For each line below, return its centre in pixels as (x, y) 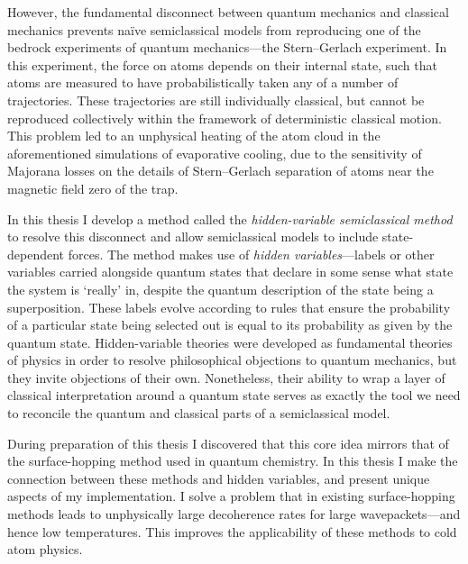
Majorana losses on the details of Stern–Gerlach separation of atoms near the (220, 171)
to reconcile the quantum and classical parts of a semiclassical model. (199, 413)
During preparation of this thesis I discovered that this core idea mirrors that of (228, 443)
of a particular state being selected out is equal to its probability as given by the (230, 325)
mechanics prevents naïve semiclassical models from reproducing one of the (214, 29)
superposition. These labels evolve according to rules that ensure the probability (229, 307)
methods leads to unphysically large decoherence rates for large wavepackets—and (234, 514)
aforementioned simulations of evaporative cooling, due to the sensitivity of (215, 153)
